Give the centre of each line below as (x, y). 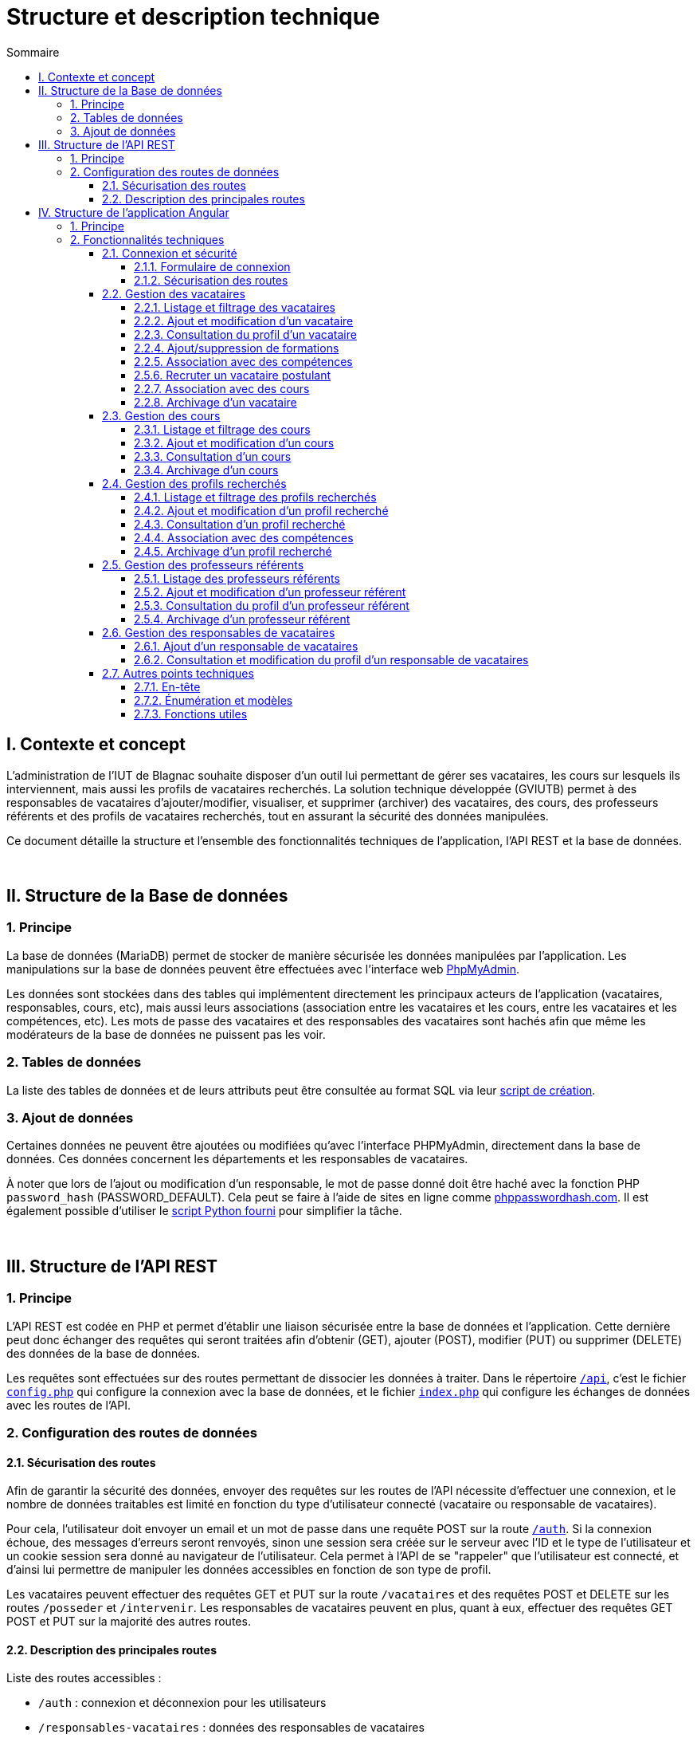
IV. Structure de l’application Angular (134, 212)
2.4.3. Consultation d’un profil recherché (240, 524)
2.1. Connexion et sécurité (170, 253)
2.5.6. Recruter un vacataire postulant (232, 375)
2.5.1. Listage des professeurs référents (237, 578)
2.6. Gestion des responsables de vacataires (219, 632)
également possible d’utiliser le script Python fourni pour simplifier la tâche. (204, 1211)
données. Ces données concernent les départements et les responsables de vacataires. (237, 1159)
